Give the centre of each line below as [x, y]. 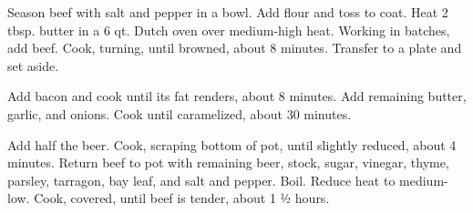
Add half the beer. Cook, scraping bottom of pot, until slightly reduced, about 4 [232, 144]
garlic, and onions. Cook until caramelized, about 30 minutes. [180, 113]
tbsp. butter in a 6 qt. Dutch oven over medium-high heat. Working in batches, [229, 30]
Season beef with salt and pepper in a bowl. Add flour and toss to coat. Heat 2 [228, 12]
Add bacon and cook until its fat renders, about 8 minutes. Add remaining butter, [237, 96]
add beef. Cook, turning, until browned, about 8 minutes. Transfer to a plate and [235, 48]
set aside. [33, 65]
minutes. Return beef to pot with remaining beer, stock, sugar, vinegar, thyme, [228, 162]
